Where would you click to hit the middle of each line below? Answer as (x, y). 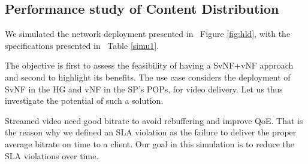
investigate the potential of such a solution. (84, 100)
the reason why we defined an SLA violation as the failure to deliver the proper (151, 132)
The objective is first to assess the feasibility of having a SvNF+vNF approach (149, 65)
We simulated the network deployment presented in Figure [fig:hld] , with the (148, 34)
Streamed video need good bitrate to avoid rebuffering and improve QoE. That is (154, 120)
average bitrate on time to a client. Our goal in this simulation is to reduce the (150, 143)
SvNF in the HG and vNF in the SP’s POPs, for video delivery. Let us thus (144, 89)
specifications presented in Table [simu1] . (82, 45)
